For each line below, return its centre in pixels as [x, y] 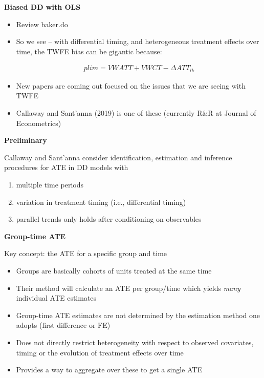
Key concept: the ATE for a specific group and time [86, 253]
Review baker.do [42, 24]
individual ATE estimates [56, 298]
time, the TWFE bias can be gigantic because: [89, 51]
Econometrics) [39, 123]
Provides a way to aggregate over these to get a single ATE [109, 370]
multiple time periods [50, 185]
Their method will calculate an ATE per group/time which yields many [128, 288]
